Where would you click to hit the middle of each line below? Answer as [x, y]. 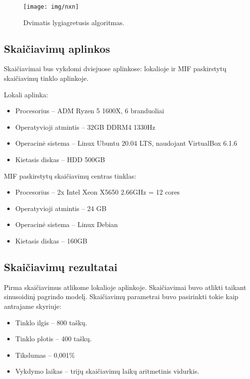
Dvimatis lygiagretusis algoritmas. [74, 22]
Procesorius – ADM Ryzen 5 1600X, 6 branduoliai [90, 111]
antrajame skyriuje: [33, 306]
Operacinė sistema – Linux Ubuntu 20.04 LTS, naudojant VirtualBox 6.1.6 [126, 143]
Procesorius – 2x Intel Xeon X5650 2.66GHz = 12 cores [98, 192]
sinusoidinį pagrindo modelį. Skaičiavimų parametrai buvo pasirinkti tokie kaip [121, 296]
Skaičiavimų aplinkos [57, 48]
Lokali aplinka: [26, 94]
